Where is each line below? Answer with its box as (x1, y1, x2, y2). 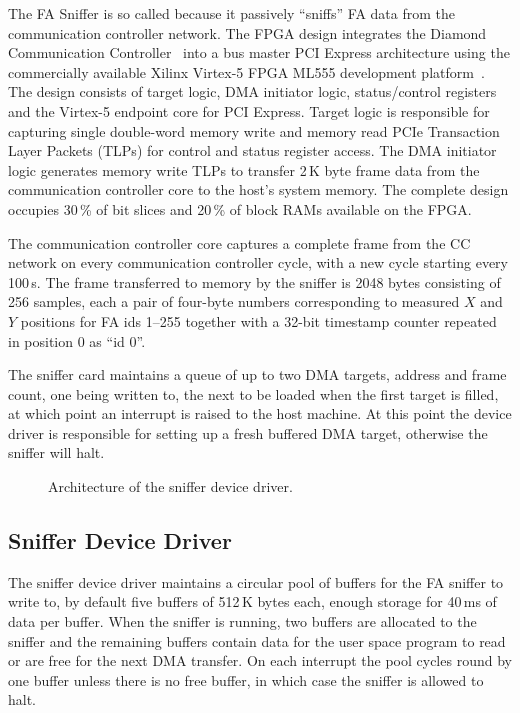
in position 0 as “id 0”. (8, 330, 146, 351)
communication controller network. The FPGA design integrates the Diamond (8, 22, 487, 43)
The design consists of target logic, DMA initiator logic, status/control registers (8, 81, 497, 102)
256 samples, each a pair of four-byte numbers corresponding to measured (8, 291, 460, 312)
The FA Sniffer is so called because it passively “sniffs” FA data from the (8, 3, 456, 23)
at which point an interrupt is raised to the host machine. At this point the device (8, 403, 512, 424)
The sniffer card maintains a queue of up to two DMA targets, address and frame (8, 364, 507, 385)
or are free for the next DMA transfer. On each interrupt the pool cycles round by (8, 650, 512, 671)
